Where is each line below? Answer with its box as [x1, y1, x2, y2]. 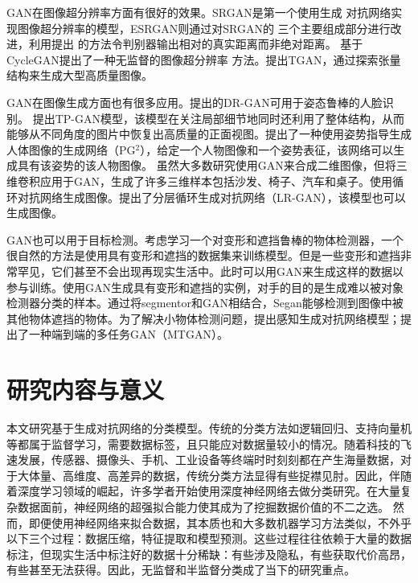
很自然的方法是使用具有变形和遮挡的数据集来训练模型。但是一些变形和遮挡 [6, 247, 400, 264]
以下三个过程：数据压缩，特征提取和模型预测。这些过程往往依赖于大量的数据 [6, 530, 412, 547]
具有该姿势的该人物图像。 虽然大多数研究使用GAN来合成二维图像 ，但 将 [17, 157, 396, 174]
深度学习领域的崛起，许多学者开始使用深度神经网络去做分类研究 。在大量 [17, 482, 400, 499]
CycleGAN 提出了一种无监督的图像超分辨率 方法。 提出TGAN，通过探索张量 [6, 51, 401, 68]
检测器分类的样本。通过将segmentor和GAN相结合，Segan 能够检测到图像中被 [6, 294, 404, 311]
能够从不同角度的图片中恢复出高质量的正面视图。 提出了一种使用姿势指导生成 [6, 125, 412, 142]
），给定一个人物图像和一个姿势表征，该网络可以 [140, 141, 394, 158]
